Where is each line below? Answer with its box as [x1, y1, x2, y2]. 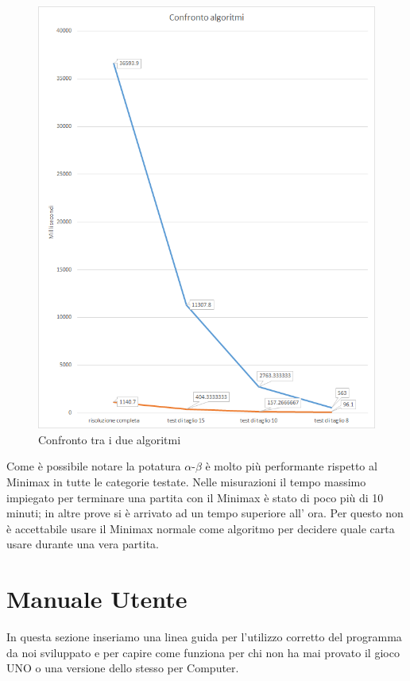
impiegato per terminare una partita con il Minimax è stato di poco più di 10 [6, 489, 384, 505]
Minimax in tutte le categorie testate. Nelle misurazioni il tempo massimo [6, 474, 366, 490]
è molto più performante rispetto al [205, 458, 377, 474]
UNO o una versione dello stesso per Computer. [6, 660, 239, 676]
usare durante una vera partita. [6, 536, 159, 552]
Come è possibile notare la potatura [6, 458, 181, 474]
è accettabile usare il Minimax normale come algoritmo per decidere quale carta [6, 520, 395, 536]
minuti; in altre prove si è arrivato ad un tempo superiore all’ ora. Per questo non [6, 505, 404, 521]
